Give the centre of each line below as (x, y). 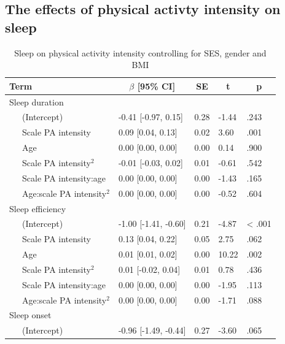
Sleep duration (37, 101)
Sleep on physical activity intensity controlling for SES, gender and (140, 52)
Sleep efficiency (38, 208)
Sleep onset (30, 315)
